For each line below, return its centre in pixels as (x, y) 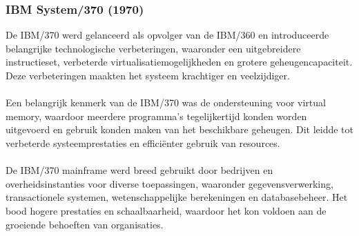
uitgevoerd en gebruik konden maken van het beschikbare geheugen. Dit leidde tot (180, 129)
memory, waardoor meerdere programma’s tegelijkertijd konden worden (156, 116)
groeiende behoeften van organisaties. (85, 224)
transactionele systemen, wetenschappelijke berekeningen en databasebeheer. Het (177, 197)
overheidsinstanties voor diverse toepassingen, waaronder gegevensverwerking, (169, 183)
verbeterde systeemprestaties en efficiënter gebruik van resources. (143, 142)
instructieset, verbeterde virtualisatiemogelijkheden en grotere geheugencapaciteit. (179, 62)
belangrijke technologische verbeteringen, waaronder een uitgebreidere (153, 48)
